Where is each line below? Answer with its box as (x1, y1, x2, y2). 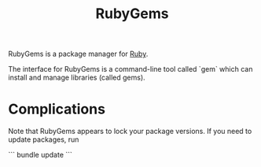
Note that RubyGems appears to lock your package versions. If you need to (8, 127, 252, 136)
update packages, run (8, 135, 79, 144)
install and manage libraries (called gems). (8, 72, 145, 83)
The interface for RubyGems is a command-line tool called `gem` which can (8, 65, 253, 74)
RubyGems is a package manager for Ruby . (8, 49, 149, 59)
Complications (8, 100, 106, 118)
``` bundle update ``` (8, 150, 73, 160)
